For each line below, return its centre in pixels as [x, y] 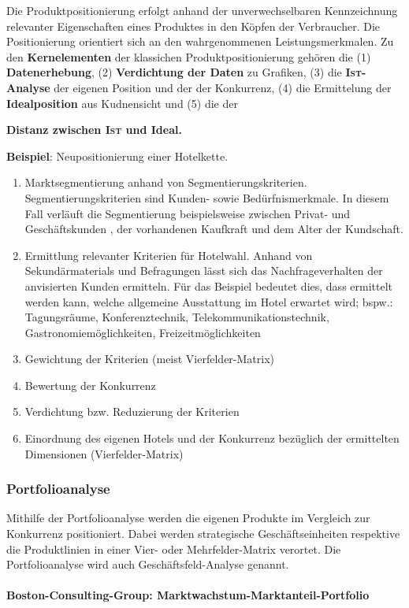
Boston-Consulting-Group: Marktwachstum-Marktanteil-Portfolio [188, 595]
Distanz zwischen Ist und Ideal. [94, 130]
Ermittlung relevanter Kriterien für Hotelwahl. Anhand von [169, 255]
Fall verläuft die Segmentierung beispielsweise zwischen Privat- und [188, 213]
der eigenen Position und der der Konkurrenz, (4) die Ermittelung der [223, 87]
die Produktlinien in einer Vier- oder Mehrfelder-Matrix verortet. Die [174, 549]
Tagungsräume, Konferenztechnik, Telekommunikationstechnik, [177, 317]
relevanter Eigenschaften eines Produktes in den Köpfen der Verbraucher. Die [193, 26]
